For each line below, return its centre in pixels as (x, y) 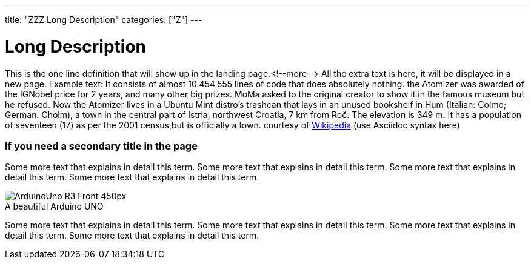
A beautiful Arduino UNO (54, 206)
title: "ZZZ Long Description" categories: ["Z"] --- (104, 20)
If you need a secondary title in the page (101, 146)
